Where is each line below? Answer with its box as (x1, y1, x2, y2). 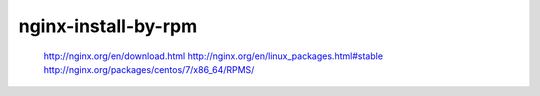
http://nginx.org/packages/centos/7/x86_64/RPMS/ (43, 63, 255, 75)
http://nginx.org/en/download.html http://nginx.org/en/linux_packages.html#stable (43, 50, 384, 62)
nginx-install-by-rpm (18, 15, 198, 37)
